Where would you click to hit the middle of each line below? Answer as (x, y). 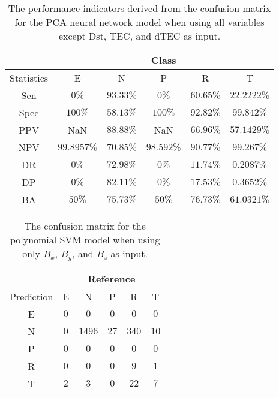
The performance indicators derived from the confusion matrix (139, 8)
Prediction (31, 296)
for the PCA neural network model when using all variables (139, 22)
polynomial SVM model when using (85, 239)
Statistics (29, 78)
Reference (112, 278)
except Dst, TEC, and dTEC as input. (139, 36)
